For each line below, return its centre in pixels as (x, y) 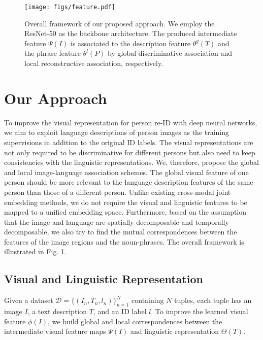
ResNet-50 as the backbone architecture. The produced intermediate (131, 33)
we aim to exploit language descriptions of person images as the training (117, 132)
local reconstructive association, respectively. (94, 63)
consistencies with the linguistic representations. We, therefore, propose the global (132, 162)
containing (148, 300)
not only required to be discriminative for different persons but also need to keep (130, 152)
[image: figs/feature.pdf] (70, 7)
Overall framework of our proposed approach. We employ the (120, 23)
